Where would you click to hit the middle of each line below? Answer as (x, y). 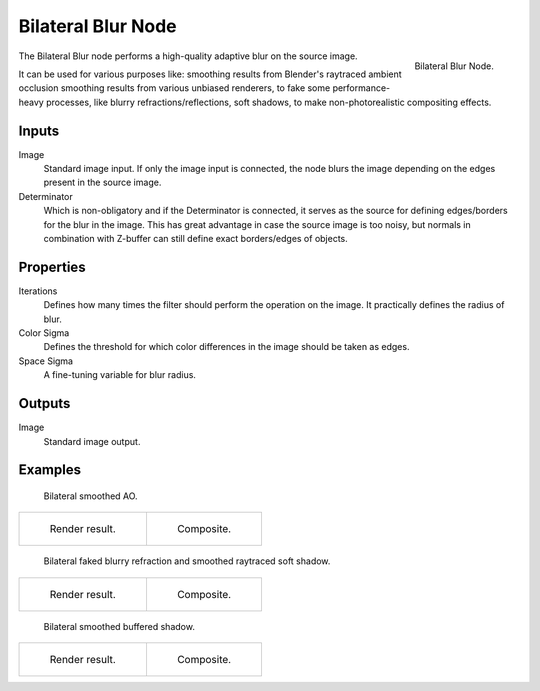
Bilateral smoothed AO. (91, 496)
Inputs (39, 130)
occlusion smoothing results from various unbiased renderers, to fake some (174, 88)
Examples (50, 470)
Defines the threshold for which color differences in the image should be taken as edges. (226, 347)
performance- (361, 88)
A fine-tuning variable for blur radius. (120, 375)
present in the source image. (102, 182)
